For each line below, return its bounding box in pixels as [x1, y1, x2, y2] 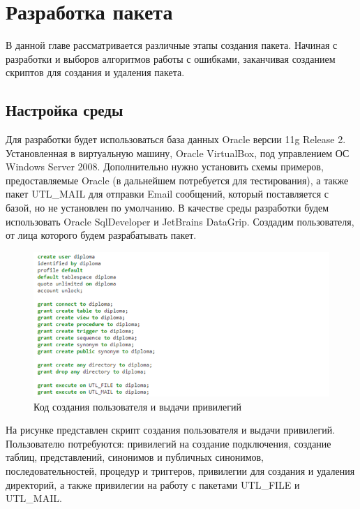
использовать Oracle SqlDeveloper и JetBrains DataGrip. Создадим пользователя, [6, 214, 354, 228]
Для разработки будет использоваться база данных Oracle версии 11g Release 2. [6, 132, 346, 147]
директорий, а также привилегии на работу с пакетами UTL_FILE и [6, 477, 300, 492]
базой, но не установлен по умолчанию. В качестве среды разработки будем [6, 200, 329, 215]
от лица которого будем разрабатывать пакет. [6, 228, 197, 242]
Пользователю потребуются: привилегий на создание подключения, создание [6, 436, 331, 450]
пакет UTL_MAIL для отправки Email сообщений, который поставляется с [6, 186, 329, 201]
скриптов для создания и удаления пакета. [6, 65, 185, 80]
